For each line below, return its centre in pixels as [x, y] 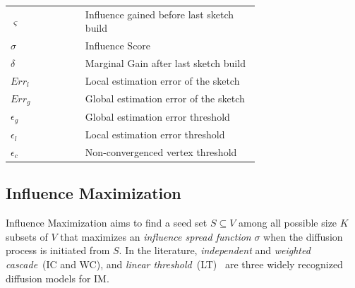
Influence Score [118, 46]
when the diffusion [303, 236]
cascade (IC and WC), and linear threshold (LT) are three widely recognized [174, 264]
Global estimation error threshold [157, 116]
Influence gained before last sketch [160, 14]
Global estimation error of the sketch [165, 98]
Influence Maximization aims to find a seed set [107, 223]
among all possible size [288, 223]
